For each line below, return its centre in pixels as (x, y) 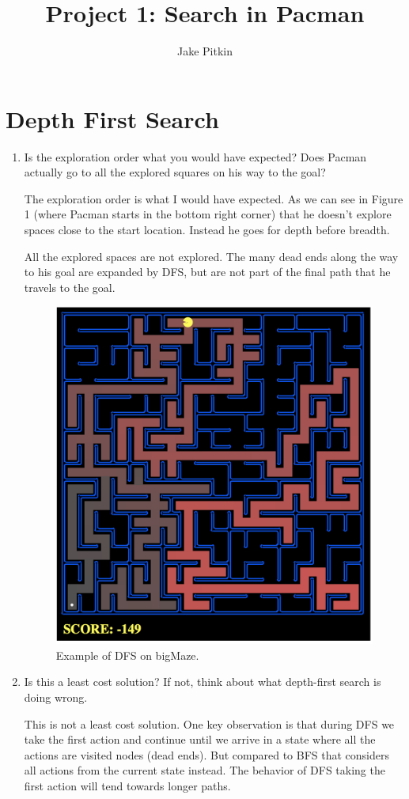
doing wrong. (56, 697)
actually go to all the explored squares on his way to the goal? (175, 172)
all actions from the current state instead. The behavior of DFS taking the (204, 770)
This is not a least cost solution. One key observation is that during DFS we (209, 723)
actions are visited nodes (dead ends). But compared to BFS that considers (206, 754)
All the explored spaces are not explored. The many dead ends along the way (211, 256)
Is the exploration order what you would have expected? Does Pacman (195, 156)
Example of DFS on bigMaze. (127, 655)
